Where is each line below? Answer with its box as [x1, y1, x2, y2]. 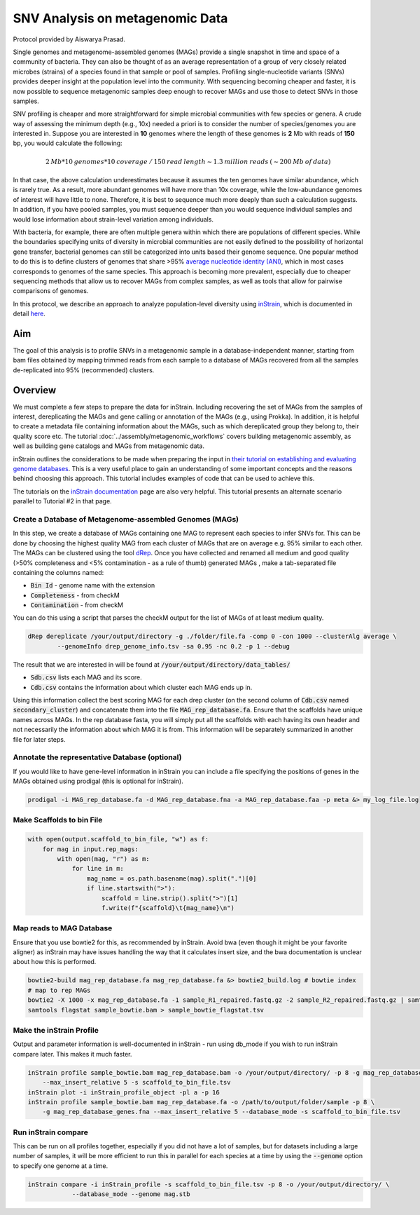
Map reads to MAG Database [13, 923, 113, 933]
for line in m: [71, 864, 124, 873]
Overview [13, 384, 57, 396]
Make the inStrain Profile [13, 1026, 99, 1035]
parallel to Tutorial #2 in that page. [13, 497, 112, 505]
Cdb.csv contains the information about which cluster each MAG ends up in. [30, 683, 253, 691]
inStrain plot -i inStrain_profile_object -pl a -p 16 [27, 1088, 220, 1097]
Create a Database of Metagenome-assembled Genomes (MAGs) [13, 514, 239, 524]
